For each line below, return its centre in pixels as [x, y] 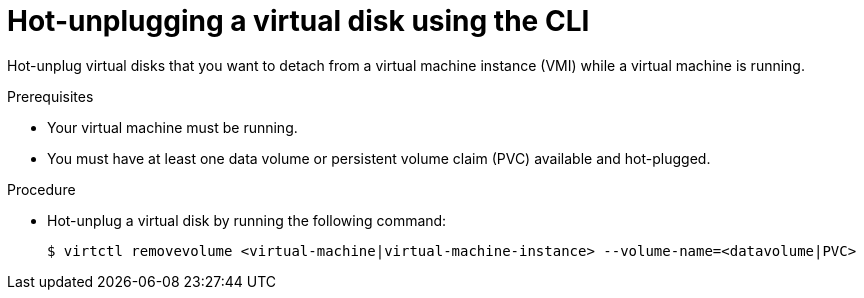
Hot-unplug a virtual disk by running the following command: [247, 220]
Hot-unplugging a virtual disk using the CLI [298, 21]
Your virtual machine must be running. [172, 127]
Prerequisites [50, 96]
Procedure [41, 189]
